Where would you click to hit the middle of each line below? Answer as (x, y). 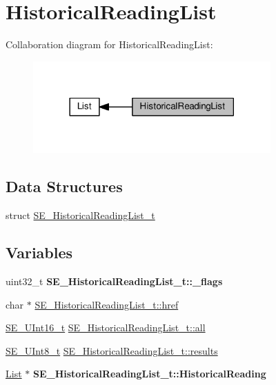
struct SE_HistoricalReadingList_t (80, 215)
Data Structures (64, 186)
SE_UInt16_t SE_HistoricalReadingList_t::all (106, 327)
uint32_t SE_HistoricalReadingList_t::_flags (114, 281)
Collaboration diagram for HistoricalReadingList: (109, 44)
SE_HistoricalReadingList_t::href (107, 304)
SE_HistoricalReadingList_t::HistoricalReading (149, 374)
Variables (39, 252)
